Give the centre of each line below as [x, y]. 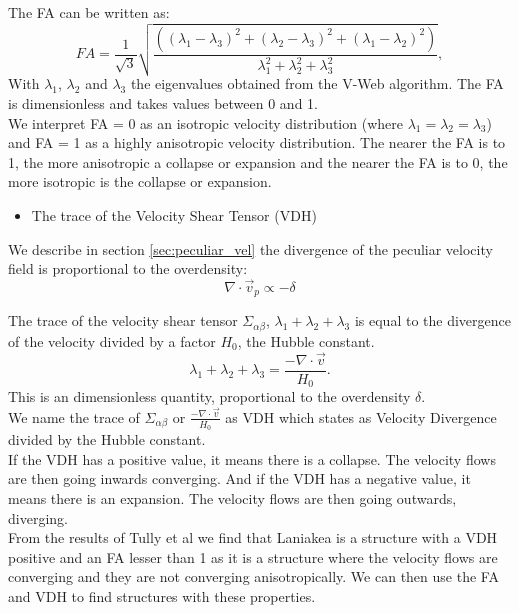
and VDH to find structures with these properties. [162, 595]
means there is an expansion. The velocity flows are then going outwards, [232, 497]
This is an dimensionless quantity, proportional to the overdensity [209, 396]
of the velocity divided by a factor [112, 340]
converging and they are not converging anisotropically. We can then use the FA [253, 576]
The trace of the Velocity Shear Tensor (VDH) [174, 215]
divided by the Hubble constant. [107, 439]
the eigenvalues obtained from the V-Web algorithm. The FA [317, 83]
